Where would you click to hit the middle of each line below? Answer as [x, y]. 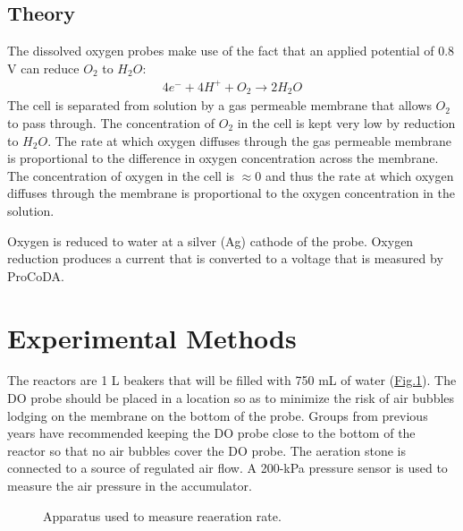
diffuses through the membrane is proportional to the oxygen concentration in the [231, 193]
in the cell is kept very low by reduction [346, 122]
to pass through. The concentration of [111, 122]
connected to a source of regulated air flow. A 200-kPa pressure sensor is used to [227, 468]
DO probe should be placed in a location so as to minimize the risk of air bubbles [231, 398]
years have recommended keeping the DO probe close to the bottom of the [211, 433]
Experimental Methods [152, 337]
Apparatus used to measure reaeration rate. [162, 515]
